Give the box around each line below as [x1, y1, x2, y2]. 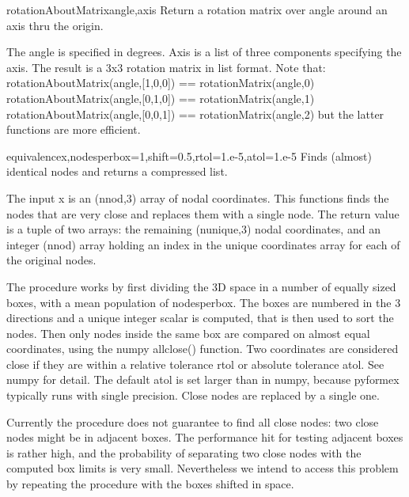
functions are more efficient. [6, 121, 141, 138]
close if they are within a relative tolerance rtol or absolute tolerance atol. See [6, 355, 384, 372]
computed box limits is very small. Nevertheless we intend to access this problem [6, 460, 399, 476]
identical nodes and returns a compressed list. [6, 163, 228, 180]
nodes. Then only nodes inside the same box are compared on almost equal [6, 324, 370, 341]
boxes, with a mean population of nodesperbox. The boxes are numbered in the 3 [6, 294, 401, 310]
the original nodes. [6, 252, 97, 268]
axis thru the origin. [6, 17, 104, 33]
